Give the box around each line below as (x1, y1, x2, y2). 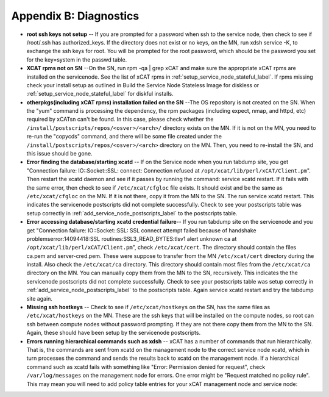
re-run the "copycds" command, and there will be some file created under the (26, 133, 222, 140)
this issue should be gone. (26, 150, 93, 157)
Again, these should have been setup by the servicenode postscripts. (26, 329, 201, 337)
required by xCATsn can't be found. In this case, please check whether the (26, 116, 214, 123)
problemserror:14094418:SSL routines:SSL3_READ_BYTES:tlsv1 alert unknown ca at (26, 235, 237, 242)
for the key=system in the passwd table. (26, 55, 127, 63)
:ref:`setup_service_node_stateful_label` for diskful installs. (26, 90, 174, 98)
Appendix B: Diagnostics (11, 9, 140, 23)
